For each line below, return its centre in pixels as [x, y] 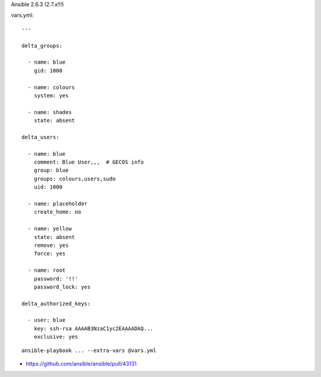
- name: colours [51, 87]
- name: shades [50, 112]
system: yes [51, 95]
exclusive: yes [56, 337]
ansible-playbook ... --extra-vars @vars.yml [89, 350]
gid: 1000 [48, 70]
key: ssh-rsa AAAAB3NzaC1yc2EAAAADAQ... [94, 328]
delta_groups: [42, 45]
